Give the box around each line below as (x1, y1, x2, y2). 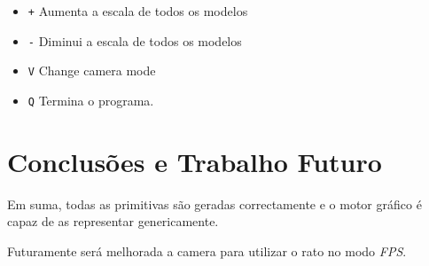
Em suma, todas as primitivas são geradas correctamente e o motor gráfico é (7, 194, 422, 213)
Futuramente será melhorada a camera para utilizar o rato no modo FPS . (7, 241, 407, 260)
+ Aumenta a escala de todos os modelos (27, 2, 248, 20)
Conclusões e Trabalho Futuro (7, 143, 382, 179)
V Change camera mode (27, 61, 156, 80)
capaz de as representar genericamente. (7, 212, 219, 231)
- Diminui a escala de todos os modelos (27, 31, 242, 50)
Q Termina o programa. (27, 90, 154, 109)
